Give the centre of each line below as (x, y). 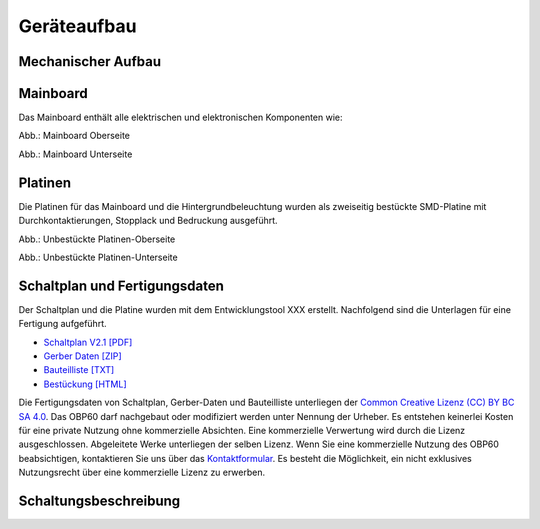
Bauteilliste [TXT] (79, 370)
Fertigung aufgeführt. (62, 324)
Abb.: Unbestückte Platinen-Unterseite (98, 257)
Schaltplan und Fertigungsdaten (121, 285)
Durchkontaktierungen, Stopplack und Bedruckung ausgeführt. (148, 221)
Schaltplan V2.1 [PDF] (88, 342)
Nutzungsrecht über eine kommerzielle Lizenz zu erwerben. (142, 472)
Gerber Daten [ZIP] (82, 356)
